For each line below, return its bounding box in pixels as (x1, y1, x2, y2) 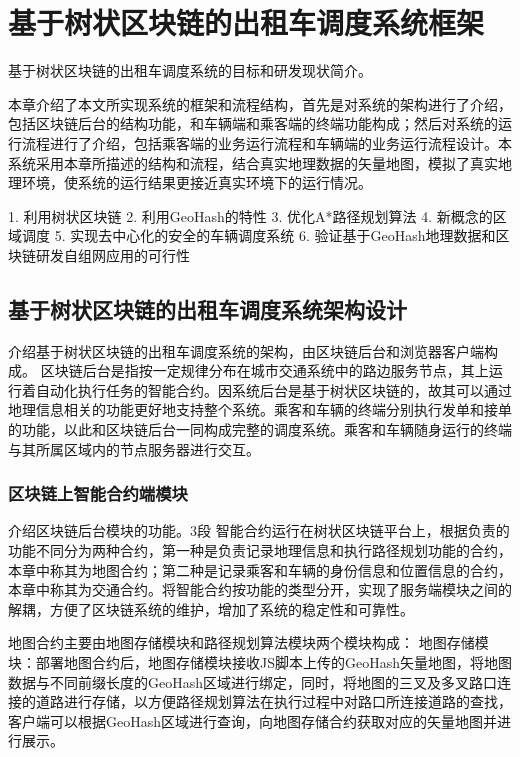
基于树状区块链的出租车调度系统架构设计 (8, 293, 407, 324)
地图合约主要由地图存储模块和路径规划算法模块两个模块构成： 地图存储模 (8, 632, 489, 653)
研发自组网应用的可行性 (35, 244, 190, 265)
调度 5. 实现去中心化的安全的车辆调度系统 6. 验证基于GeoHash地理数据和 (21, 225, 496, 246)
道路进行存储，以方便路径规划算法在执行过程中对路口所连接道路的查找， (35, 691, 512, 712)
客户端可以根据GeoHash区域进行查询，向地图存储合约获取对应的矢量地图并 (8, 710, 498, 731)
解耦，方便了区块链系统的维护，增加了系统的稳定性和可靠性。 (8, 598, 414, 619)
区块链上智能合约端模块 (8, 481, 188, 506)
